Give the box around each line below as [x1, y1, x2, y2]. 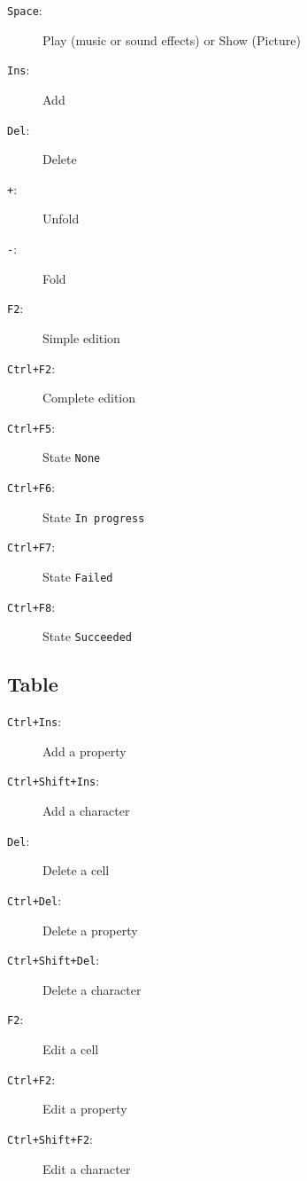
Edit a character [42, 1159, 131, 1177]
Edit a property [42, 1099, 127, 1118]
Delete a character [42, 980, 142, 998]
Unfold [42, 209, 80, 228]
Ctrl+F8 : [7, 597, 56, 615]
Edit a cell [42, 1040, 99, 1059]
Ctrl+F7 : [7, 537, 56, 556]
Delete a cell [42, 861, 110, 880]
